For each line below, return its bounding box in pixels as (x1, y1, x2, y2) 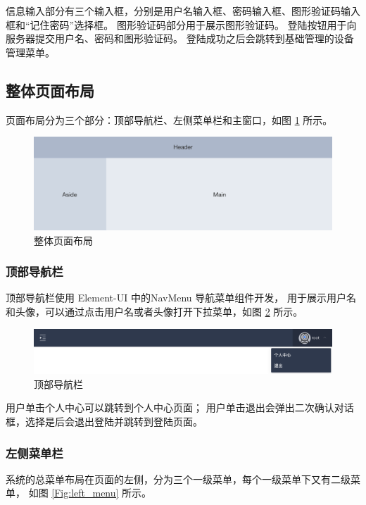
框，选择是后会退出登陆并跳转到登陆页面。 (6, 414, 203, 429)
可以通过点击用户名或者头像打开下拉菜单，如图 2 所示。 (44, 304, 303, 319)
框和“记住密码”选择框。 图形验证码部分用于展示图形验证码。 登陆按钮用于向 (6, 17, 357, 32)
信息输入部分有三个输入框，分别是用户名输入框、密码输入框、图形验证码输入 (6, 4, 360, 18)
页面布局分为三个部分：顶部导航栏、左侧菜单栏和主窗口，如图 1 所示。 (6, 112, 333, 127)
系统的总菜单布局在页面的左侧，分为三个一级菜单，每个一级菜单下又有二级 (6, 471, 351, 486)
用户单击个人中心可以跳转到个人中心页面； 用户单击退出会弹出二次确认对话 (6, 400, 354, 415)
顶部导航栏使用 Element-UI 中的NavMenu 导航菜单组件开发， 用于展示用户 (6, 290, 346, 305)
